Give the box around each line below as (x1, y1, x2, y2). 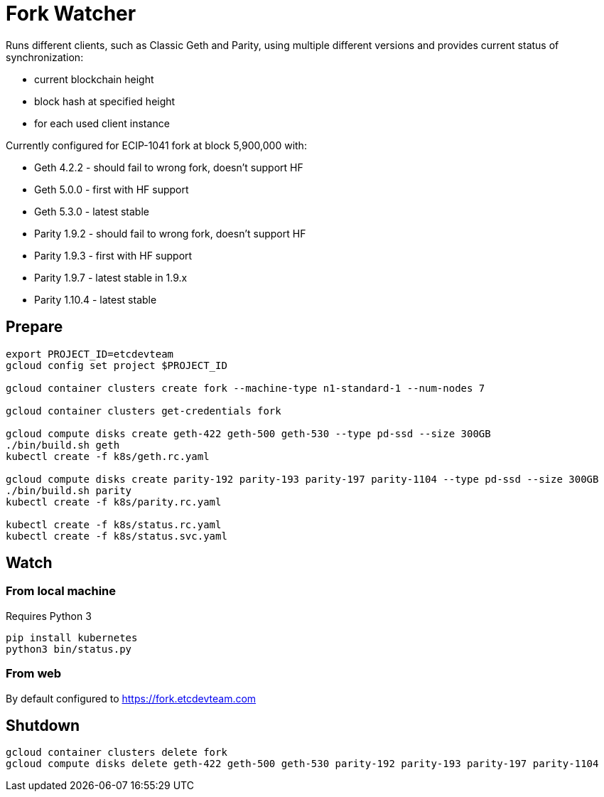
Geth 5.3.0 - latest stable (34, 205, 149, 218)
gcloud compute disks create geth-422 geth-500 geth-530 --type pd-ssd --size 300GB (6, 427, 491, 439)
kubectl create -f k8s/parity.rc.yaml (6, 496, 222, 508)
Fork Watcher (6, 1, 136, 26)
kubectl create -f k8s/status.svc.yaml (6, 530, 227, 542)
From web (6, 666, 62, 681)
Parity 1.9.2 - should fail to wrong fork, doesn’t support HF (34, 227, 306, 240)
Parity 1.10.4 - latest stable (34, 293, 157, 306)
